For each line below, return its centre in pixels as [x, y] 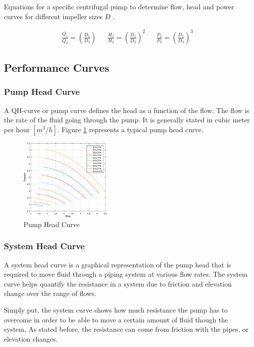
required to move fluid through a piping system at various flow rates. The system [126, 274]
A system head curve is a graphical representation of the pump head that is [118, 264]
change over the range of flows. [50, 293]
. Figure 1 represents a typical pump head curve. [130, 129]
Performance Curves [57, 68]
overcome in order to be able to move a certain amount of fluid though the [116, 319]
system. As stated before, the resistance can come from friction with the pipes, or [126, 329]
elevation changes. [31, 338]
